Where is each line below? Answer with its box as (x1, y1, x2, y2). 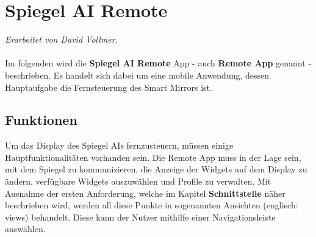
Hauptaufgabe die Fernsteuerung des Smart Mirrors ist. (5, 80, 212, 93)
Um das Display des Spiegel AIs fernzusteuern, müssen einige (5, 139, 234, 152)
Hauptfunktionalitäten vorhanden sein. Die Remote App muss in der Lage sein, (5, 150, 301, 163)
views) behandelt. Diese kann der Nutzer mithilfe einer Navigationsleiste (5, 210, 276, 223)
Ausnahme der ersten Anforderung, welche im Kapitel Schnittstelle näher (5, 186, 285, 199)
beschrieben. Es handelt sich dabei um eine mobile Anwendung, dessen (5, 68, 270, 81)
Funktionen (5, 110, 77, 129)
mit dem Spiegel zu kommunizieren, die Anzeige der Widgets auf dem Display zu (5, 163, 307, 175)
